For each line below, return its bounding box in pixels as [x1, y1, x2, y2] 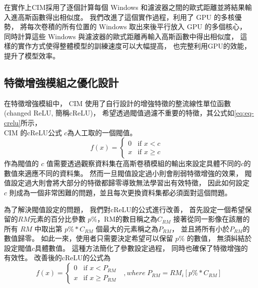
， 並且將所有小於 [171, 223, 230, 233]
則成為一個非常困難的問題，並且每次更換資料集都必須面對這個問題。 [9, 187, 232, 197]
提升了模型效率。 [4, 50, 60, 60]
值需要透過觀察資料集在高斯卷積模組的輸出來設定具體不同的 [46, 158, 241, 169]
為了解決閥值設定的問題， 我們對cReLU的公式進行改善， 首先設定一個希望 [4, 204, 245, 214]
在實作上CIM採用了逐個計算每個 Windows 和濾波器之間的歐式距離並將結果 [4, 2, 245, 12]
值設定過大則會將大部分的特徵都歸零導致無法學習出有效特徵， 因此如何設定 [4, 177, 250, 188]
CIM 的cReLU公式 [4, 127, 62, 137]
